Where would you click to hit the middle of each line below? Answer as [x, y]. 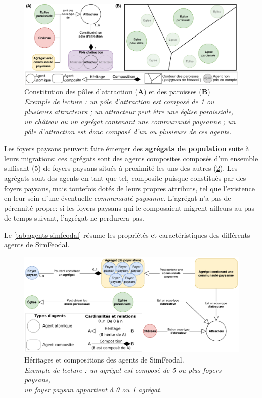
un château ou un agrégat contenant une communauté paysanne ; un [130, 121]
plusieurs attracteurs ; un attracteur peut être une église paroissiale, [129, 111]
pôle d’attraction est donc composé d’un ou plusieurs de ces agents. [128, 131]
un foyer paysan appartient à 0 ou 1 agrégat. [93, 389]
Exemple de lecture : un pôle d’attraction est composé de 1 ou [119, 101]
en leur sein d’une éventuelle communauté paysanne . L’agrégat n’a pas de [118, 198]
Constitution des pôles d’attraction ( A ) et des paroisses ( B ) [117, 92]
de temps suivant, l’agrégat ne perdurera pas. [74, 218]
